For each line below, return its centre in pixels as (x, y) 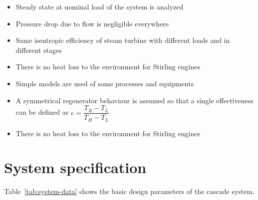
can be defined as (42, 112)
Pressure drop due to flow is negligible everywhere (92, 23)
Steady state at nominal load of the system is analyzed (100, 6)
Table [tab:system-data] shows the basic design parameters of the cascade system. (129, 191)
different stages (39, 50)
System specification (75, 167)
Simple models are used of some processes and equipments (105, 83)
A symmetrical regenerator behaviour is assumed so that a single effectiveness (134, 100)
